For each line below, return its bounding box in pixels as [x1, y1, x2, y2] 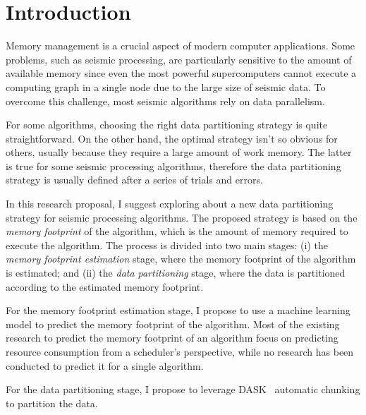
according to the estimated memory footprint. [6, 279, 204, 294]
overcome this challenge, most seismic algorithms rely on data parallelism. [6, 93, 325, 108]
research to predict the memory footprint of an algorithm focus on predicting [6, 330, 338, 345]
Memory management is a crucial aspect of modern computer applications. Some [6, 38, 355, 53]
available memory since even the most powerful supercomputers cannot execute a [6, 66, 357, 80]
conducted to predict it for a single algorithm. [6, 358, 204, 373]
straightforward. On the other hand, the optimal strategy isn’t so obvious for [6, 131, 338, 145]
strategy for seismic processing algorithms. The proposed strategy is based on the [6, 210, 358, 224]
